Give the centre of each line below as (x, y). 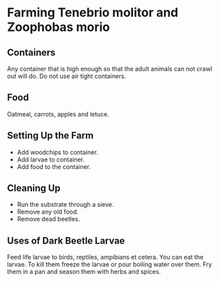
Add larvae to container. (51, 159)
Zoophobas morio (59, 27)
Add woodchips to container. (57, 152)
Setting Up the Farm (50, 136)
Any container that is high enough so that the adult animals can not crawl (110, 69)
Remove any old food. (48, 212)
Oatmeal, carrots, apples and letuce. (58, 114)
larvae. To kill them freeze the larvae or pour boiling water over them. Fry (109, 264)
